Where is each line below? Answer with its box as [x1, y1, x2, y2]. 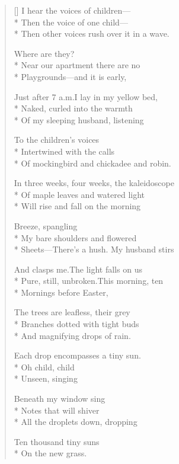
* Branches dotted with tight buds [14, 318, 139, 330]
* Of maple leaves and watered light [14, 188, 145, 200]
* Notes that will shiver [14, 404, 100, 416]
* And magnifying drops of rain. [14, 329, 131, 341]
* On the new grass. [14, 447, 87, 459]
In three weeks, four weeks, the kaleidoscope [14, 177, 174, 189]
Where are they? [14, 47, 75, 59]
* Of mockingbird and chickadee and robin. [14, 156, 171, 169]
